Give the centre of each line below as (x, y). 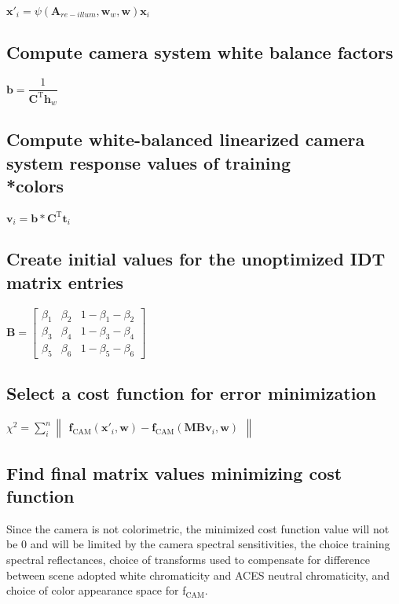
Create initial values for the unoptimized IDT (196, 259)
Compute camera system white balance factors (200, 52)
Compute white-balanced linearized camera (186, 139)
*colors (35, 186)
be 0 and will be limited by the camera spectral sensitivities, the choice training (198, 544)
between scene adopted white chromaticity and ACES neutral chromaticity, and (198, 575)
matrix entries (65, 282)
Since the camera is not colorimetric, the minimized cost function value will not (198, 528)
